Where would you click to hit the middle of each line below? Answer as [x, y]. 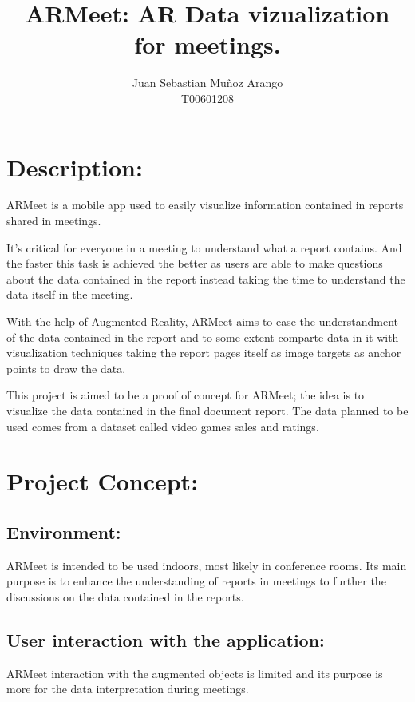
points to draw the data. [66, 368]
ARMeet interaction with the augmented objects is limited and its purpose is [195, 673]
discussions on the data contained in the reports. [125, 596]
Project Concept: [103, 481]
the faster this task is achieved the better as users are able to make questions [195, 263]
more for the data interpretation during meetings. [128, 689]
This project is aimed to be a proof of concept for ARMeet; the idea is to [186, 395]
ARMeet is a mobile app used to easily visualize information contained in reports [205, 205]
